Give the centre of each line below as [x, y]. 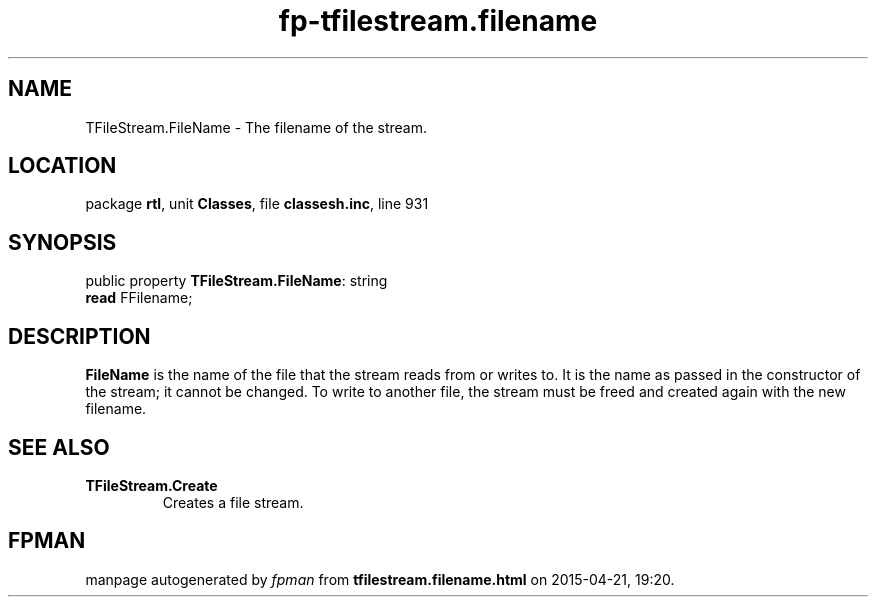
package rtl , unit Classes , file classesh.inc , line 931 [257, 204]
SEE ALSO [59, 447]
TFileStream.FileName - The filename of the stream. [256, 127]
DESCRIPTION [79, 336]
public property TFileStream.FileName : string [236, 281]
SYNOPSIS [62, 242]
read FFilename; [139, 298]
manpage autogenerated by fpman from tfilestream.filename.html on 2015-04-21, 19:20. [380, 579]
